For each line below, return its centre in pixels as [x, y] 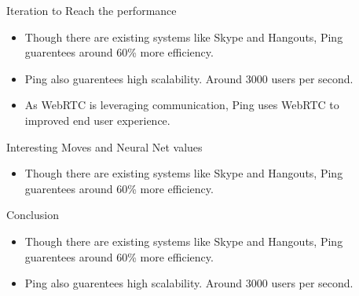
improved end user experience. [97, 120]
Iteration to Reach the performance [92, 10]
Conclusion [33, 215]
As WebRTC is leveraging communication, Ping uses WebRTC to [182, 105]
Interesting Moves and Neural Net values [104, 146]
